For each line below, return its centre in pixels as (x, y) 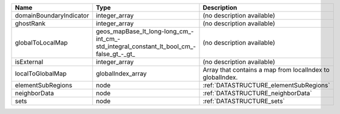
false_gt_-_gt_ (116, 54)
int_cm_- (108, 39)
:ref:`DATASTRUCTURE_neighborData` (257, 93)
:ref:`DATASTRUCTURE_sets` (244, 101)
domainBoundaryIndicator (52, 15)
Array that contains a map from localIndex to (266, 70)
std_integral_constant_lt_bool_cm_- (146, 46)
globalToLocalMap (41, 43)
